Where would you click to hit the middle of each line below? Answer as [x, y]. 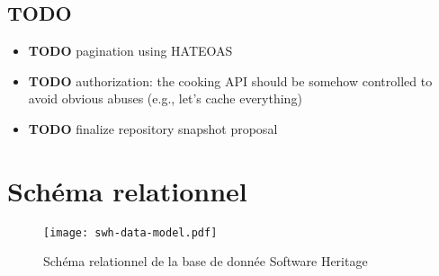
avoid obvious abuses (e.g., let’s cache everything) [165, 98]
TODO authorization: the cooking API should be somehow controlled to [230, 80]
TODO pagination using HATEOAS [130, 51]
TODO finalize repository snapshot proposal [153, 128]
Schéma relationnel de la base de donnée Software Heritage [206, 261]
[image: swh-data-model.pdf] [130, 232]
